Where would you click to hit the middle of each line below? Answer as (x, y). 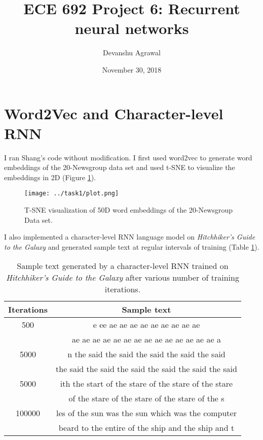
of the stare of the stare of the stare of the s (146, 398)
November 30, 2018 (132, 69)
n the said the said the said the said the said (146, 354)
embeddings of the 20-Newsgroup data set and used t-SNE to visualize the (120, 167)
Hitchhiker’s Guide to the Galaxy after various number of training (122, 278)
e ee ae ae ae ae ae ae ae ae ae (146, 325)
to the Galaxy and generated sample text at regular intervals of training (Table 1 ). (132, 246)
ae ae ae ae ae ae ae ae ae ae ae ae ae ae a (146, 340)
